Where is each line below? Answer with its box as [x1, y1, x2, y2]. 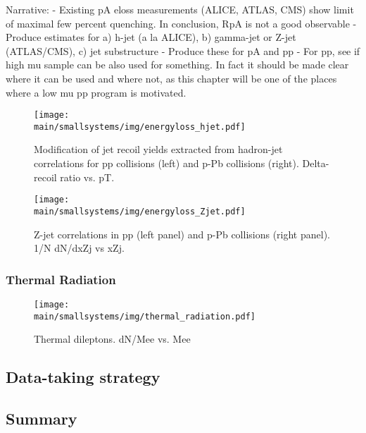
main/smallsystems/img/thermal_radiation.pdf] [34, 311, 255, 322]
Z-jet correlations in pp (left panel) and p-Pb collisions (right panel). [34, 226, 330, 241]
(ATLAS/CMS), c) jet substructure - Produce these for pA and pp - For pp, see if [6, 43, 360, 58]
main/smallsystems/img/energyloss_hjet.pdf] [34, 121, 246, 132]
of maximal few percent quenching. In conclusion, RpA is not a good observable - [6, 16, 357, 30]
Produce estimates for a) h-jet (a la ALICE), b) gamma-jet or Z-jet [6, 30, 296, 44]
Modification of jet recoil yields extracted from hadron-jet [34, 142, 283, 157]
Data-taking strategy [6, 366, 160, 388]
